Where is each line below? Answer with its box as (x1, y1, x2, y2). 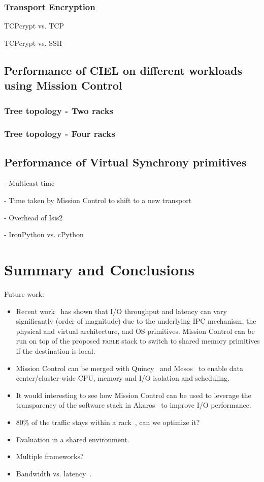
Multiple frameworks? (16, 451, 84, 462)
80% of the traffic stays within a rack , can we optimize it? (16, 416, 200, 427)
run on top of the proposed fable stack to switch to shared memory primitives (16, 335, 260, 346)
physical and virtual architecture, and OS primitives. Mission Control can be (16, 325, 255, 336)
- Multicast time (4, 178, 55, 188)
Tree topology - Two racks (4, 104, 113, 117)
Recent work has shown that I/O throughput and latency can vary (16, 305, 227, 316)
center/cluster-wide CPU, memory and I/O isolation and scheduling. (16, 373, 229, 383)
